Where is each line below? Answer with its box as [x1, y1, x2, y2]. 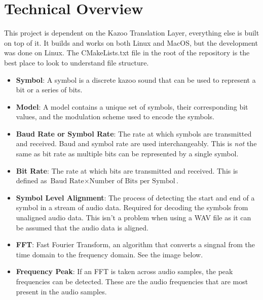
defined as [16, 175, 47, 186]
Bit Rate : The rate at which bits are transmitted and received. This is [16, 165, 238, 176]
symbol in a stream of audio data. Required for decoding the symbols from [16, 202, 248, 213]
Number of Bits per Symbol [89, 178, 175, 185]
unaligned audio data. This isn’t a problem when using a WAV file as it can [16, 212, 251, 223]
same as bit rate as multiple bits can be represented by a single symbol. [16, 148, 239, 159]
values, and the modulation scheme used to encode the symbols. [16, 111, 214, 122]
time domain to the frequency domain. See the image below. [16, 249, 203, 259]
